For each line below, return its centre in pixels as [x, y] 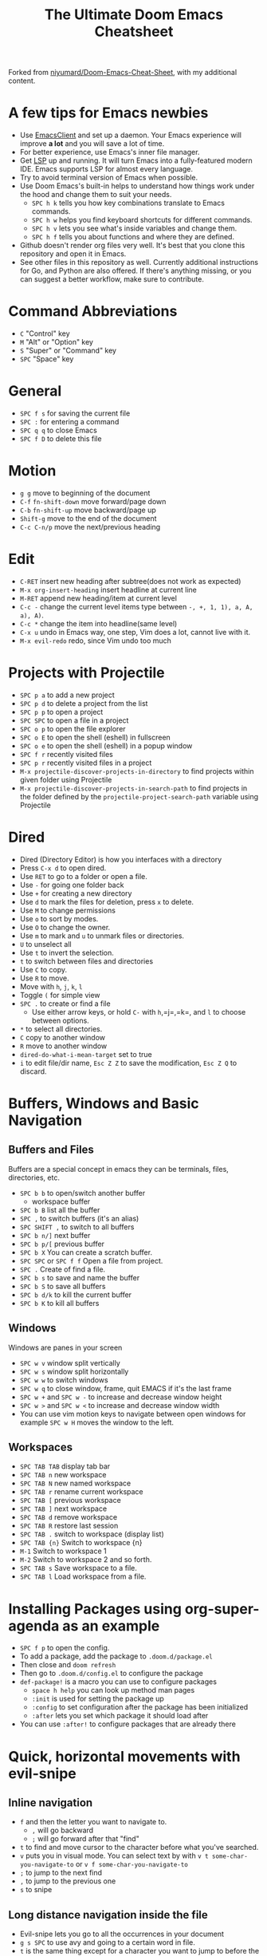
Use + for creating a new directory [76, 893]
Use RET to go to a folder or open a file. [83, 876]
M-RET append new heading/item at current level [98, 598]
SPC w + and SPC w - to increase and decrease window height [121, 1397]
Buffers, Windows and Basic [104, 1103]
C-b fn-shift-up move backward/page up [88, 510]
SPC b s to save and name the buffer [80, 1277]
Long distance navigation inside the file [108, 1915]
